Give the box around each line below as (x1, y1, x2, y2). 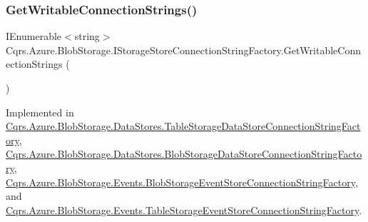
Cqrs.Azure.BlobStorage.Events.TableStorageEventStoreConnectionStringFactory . (6, 202, 362, 217)
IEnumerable (6, 29, 62, 44)
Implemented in (6, 104, 74, 119)
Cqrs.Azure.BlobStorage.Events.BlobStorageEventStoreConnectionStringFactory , (6, 174, 358, 189)
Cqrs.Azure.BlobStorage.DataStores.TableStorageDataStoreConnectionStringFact (6, 118, 361, 133)
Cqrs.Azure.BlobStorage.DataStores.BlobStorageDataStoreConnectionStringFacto (6, 146, 362, 161)
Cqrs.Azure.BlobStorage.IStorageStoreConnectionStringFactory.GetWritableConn (6, 42, 361, 57)
